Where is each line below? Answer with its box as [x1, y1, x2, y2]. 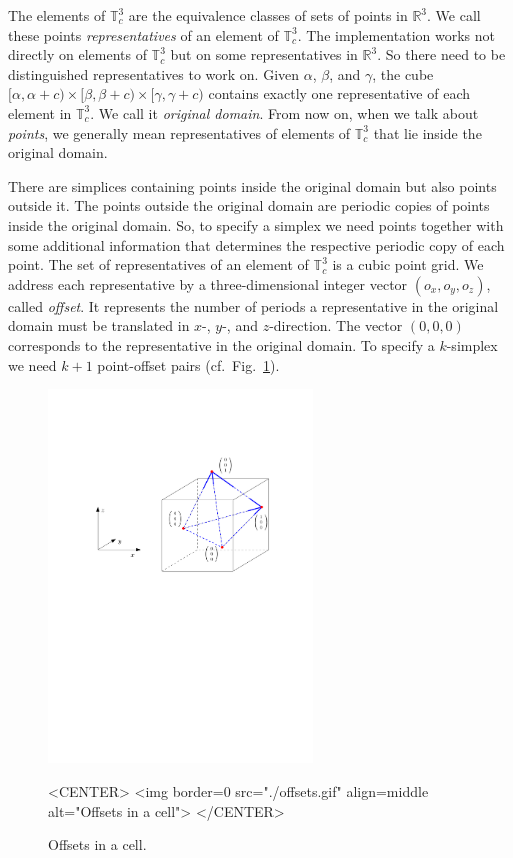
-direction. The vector [269, 315, 403, 336]
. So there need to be [377, 44, 506, 65]
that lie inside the [373, 122, 482, 143]
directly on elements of [8, 44, 147, 65]
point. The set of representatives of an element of [8, 254, 309, 275]
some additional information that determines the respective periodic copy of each [8, 234, 505, 255]
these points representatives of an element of [8, 24, 279, 45]
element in [8, 102, 72, 123]
